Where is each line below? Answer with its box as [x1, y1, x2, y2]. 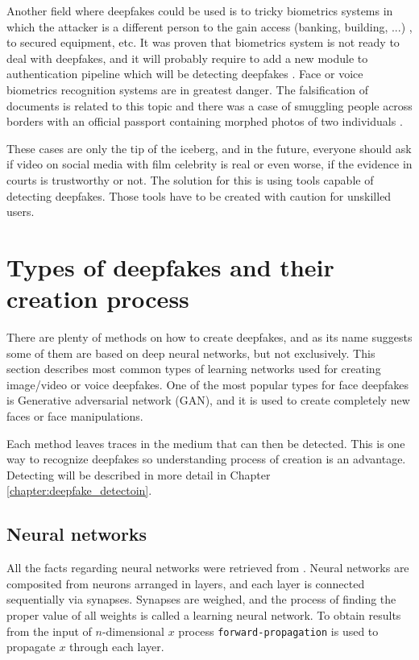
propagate [6, 638, 56, 655]
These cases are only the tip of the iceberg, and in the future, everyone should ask [6, 139, 412, 156]
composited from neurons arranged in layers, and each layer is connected [6, 575, 365, 592]
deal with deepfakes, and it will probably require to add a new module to [6, 49, 368, 66]
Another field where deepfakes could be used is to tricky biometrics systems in [6, 2, 393, 19]
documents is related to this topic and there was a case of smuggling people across [6, 97, 413, 114]
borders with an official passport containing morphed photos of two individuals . [6, 113, 403, 130]
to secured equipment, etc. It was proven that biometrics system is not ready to [6, 34, 400, 51]
